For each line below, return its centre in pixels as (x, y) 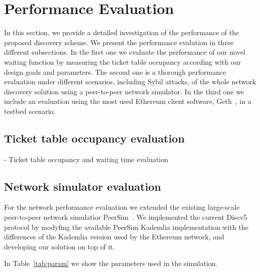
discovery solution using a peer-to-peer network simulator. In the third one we (124, 91)
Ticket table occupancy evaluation (94, 138)
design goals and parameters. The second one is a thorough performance (115, 72)
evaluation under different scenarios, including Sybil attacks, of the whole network (130, 82)
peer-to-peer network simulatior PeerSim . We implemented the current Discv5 (126, 217)
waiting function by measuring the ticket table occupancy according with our (122, 61)
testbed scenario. (30, 111)
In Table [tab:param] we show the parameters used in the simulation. (111, 263)
